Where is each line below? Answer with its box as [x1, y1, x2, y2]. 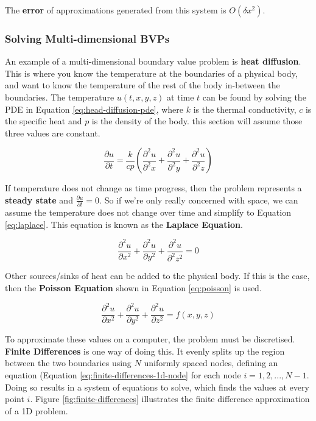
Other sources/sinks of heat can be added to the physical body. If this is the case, [5, 269, 310, 282]
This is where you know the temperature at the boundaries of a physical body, [5, 66, 298, 79]
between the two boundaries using [5, 356, 132, 369]
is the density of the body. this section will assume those [91, 115, 303, 127]
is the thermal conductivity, [193, 102, 297, 115]
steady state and [5, 193, 73, 206]
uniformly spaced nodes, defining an [144, 356, 278, 369]
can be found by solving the [202, 91, 306, 103]
